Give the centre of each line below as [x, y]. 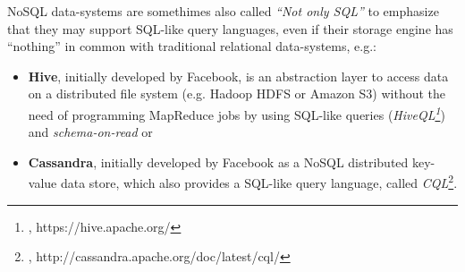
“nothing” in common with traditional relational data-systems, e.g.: [192, 46]
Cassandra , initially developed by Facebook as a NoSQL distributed [218, 161]
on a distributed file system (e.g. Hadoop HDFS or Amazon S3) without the [237, 93]
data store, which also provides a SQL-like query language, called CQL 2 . [259, 182]
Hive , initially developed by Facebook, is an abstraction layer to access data [238, 76]
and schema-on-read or [90, 132]
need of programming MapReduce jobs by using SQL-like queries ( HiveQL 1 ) [237, 113]
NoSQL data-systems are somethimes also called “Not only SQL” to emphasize [223, 11]
